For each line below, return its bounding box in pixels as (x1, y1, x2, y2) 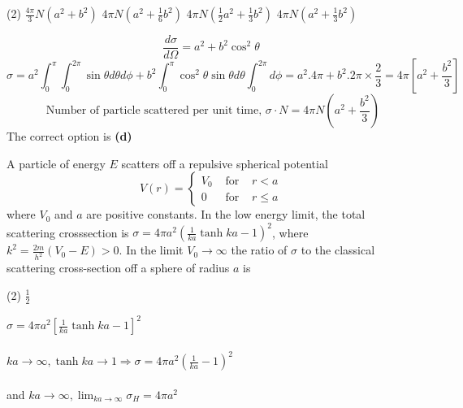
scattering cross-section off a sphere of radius (6, 259, 230, 276)
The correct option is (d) (6, 128, 132, 145)
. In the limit (119, 241, 184, 258)
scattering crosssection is (6, 224, 129, 241)
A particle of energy (6, 154, 106, 171)
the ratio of (231, 241, 288, 258)
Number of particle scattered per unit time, (45, 105, 262, 117)
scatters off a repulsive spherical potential (121, 154, 328, 171)
